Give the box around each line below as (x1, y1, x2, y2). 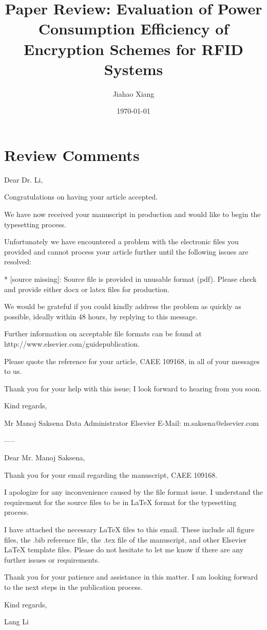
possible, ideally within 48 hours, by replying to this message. (4, 311, 198, 321)
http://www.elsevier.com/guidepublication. (4, 338, 140, 349)
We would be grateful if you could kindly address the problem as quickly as (4, 301, 241, 312)
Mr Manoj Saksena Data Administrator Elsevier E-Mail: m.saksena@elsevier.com (4, 417, 259, 428)
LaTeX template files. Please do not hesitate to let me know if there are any (4, 544, 244, 555)
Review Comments (4, 144, 140, 165)
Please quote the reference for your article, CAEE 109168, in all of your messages (4, 355, 260, 366)
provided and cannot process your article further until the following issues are (4, 246, 249, 257)
